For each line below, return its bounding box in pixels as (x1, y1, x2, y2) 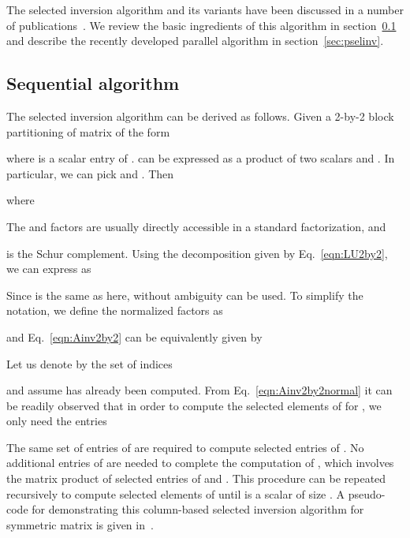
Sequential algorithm (6, 71, 180, 95)
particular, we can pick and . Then (6, 165, 174, 181)
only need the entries (6, 413, 107, 429)
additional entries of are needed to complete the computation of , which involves (6, 454, 394, 471)
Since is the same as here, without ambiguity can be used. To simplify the (6, 286, 363, 303)
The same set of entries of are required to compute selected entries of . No (6, 439, 364, 455)
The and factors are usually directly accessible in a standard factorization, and (6, 218, 386, 234)
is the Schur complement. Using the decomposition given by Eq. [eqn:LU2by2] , (6, 245, 388, 261)
